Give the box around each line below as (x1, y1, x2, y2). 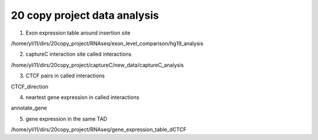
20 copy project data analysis (11, 9, 159, 22)
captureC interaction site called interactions (25, 50, 132, 58)
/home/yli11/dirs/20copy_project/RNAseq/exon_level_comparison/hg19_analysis (11, 40, 204, 47)
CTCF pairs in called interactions (25, 72, 105, 79)
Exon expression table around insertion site (25, 29, 131, 36)
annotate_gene (11, 104, 47, 111)
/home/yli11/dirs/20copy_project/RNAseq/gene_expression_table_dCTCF (11, 126, 187, 133)
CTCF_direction (11, 83, 49, 90)
